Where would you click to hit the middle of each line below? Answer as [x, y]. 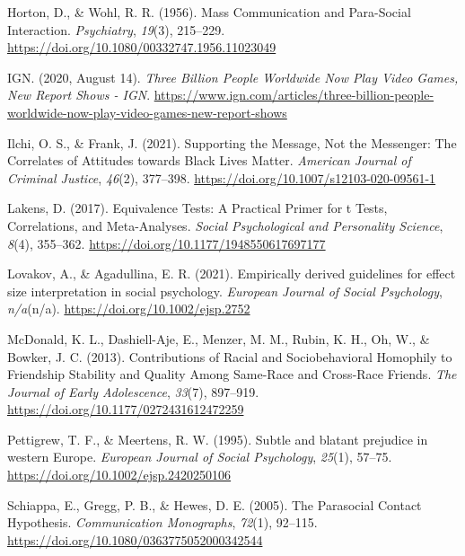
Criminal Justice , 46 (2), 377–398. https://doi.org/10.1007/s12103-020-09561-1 [222, 177]
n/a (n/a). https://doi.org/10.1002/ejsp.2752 [129, 309]
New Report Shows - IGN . [79, 95]
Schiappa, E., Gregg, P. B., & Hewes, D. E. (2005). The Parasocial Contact [215, 504]
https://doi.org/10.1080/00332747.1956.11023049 [142, 47]
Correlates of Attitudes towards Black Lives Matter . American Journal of [209, 160]
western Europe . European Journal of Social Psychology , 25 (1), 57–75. [200, 457]
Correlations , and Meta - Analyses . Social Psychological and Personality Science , [225, 225]
